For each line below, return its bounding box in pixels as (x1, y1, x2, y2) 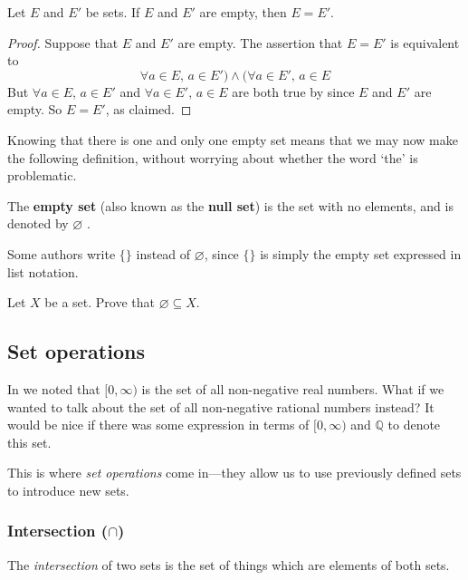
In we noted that (7, 379, 100, 398)
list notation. (7, 262, 79, 281)
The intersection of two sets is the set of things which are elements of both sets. (7, 555, 450, 574)
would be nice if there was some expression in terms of (7, 415, 310, 434)
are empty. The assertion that (177, 33, 343, 52)
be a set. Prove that (44, 293, 155, 312)
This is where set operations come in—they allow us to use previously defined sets (7, 463, 462, 482)
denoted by (7, 214, 69, 233)
